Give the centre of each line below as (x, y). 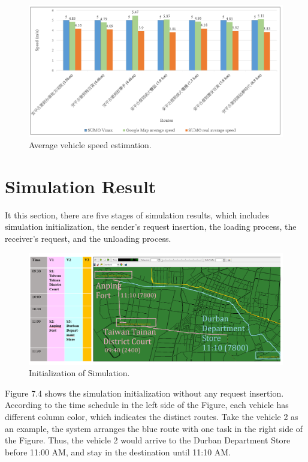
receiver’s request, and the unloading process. (88, 238)
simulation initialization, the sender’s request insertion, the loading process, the (151, 226)
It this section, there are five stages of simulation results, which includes (137, 214)
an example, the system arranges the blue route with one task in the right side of (154, 428)
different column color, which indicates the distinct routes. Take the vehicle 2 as (152, 416)
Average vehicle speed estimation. (90, 145)
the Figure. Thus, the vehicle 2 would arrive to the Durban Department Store (148, 440)
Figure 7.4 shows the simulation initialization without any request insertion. (144, 393)
